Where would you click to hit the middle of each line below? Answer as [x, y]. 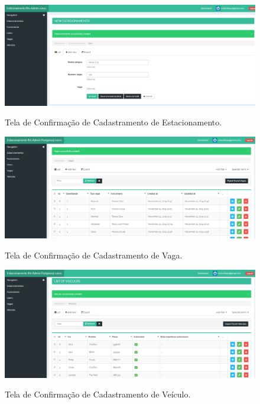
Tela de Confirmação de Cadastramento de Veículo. [98, 394]
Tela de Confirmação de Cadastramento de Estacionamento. [113, 122]
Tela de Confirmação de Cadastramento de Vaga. [94, 255]
